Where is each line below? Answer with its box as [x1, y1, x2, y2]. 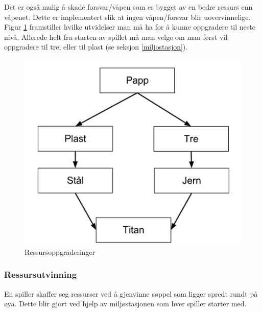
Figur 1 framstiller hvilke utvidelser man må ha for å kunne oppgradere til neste [4, 21, 255, 32]
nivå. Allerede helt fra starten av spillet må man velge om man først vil [4, 31, 228, 42]
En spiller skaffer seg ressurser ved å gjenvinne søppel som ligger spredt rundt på [4, 288, 258, 299]
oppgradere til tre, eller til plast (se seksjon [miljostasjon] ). [4, 41, 188, 52]
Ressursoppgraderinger [25, 246, 96, 257]
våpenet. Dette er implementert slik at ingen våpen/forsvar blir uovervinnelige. [4, 11, 251, 22]
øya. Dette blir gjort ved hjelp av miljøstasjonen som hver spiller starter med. [4, 298, 247, 309]
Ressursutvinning [4, 268, 77, 281]
